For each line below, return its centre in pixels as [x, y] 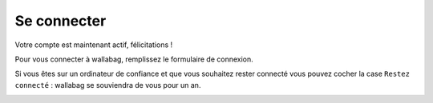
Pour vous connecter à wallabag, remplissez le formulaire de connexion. [134, 59]
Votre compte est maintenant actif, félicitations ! [94, 45]
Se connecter [61, 21]
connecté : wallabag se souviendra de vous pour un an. [108, 85]
